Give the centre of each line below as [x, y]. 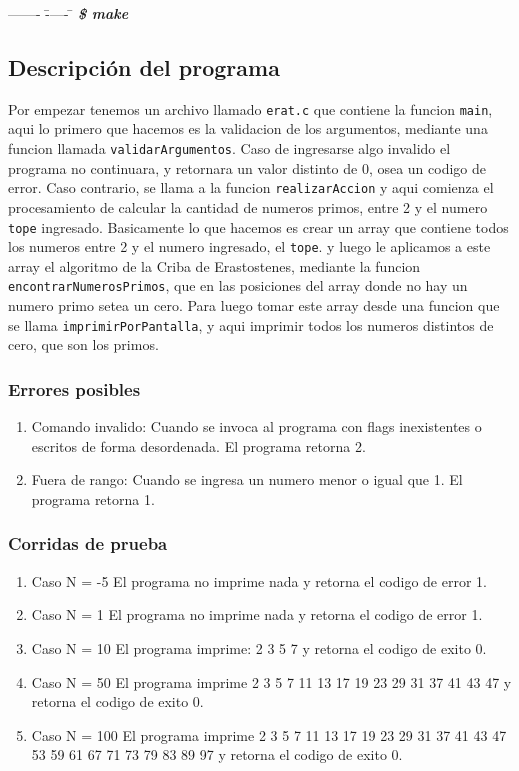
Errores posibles [74, 388]
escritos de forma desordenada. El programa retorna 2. [198, 445]
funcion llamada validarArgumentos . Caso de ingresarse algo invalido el [229, 148]
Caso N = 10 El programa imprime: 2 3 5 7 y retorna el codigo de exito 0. [259, 647]
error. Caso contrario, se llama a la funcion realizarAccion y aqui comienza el [251, 187]
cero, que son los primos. [83, 344]
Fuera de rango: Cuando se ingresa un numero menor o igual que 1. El [247, 479]
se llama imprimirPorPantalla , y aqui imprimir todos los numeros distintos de [251, 324]
